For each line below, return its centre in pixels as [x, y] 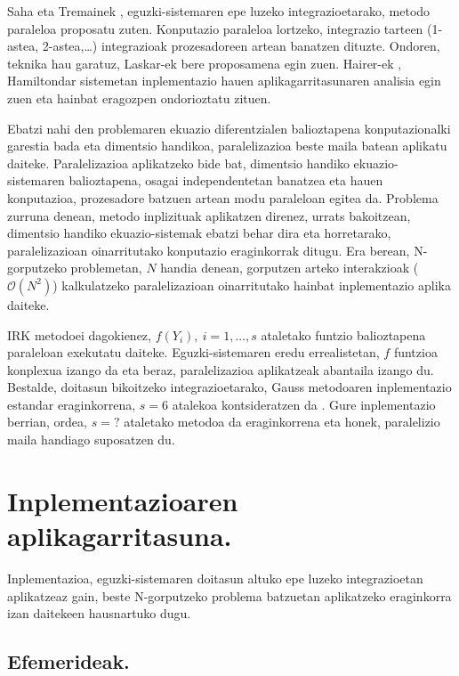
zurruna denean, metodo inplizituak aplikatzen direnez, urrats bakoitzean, [209, 215]
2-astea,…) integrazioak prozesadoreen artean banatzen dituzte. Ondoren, [241, 46]
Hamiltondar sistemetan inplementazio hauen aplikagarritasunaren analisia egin [224, 81]
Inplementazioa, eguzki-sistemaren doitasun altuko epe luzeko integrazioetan [215, 578]
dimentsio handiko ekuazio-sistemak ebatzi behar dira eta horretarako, [199, 233]
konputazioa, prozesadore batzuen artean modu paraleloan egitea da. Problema [223, 197]
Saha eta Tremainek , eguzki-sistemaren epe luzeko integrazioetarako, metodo [219, 11]
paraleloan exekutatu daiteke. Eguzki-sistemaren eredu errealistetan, [193, 352]
